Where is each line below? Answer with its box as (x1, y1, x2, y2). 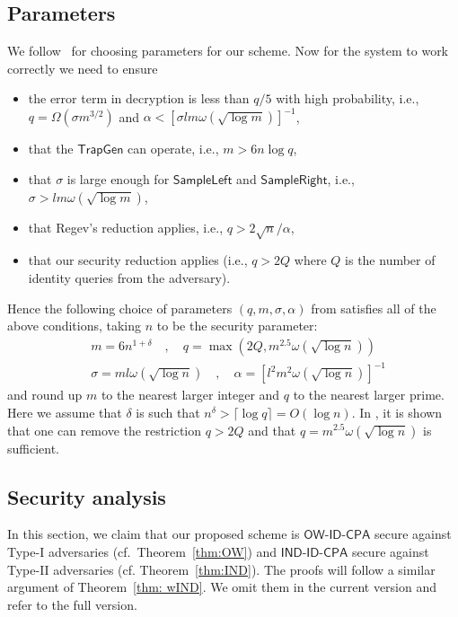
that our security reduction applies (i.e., (28, 251, 248, 269)
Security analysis (7, 482, 166, 510)
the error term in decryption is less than (28, 89, 250, 108)
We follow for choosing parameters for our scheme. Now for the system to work (7, 41, 449, 60)
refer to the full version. (7, 595, 137, 613)
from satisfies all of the (311, 298, 436, 317)
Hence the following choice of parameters (7, 298, 233, 317)
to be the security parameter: (156, 316, 318, 335)
